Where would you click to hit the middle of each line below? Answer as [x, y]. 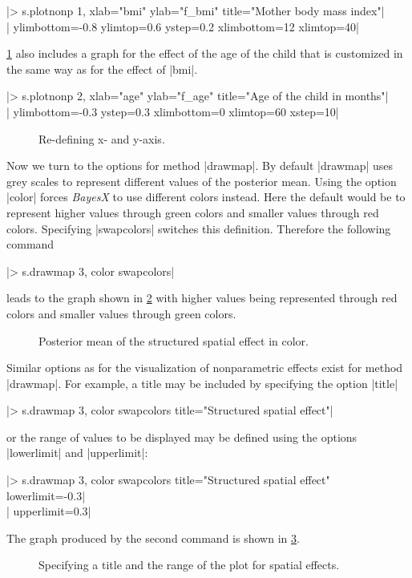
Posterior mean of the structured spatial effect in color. [174, 340]
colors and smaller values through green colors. [121, 313]
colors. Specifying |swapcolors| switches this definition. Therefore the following [199, 228]
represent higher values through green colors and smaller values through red [193, 212]
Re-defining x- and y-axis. [102, 138]
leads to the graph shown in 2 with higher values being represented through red [202, 298]
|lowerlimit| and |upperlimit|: [77, 453]
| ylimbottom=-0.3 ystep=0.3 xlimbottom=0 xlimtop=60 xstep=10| [173, 111]
